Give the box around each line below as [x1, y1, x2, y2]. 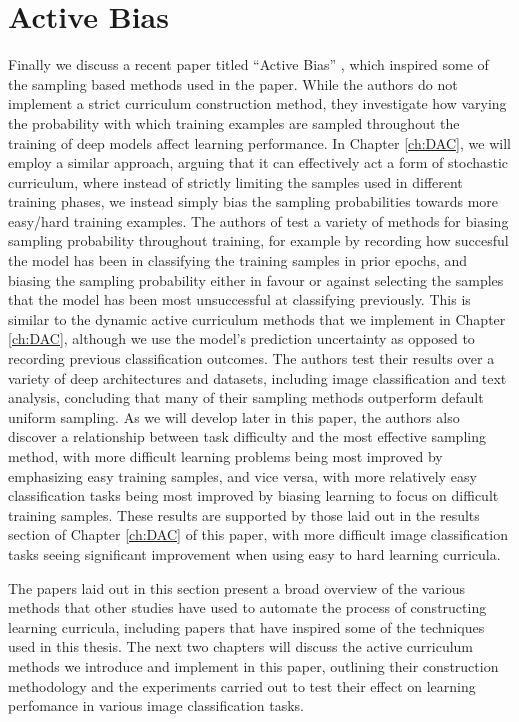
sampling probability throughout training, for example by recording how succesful [8, 230, 509, 251]
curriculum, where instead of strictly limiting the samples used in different [8, 171, 463, 192]
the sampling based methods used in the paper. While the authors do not [8, 73, 458, 94]
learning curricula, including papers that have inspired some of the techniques [8, 616, 485, 637]
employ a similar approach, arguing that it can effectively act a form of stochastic [8, 152, 509, 173]
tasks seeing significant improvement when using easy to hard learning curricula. [8, 543, 501, 564]
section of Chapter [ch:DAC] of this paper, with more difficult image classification [8, 524, 508, 545]
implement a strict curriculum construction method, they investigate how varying [8, 93, 507, 114]
